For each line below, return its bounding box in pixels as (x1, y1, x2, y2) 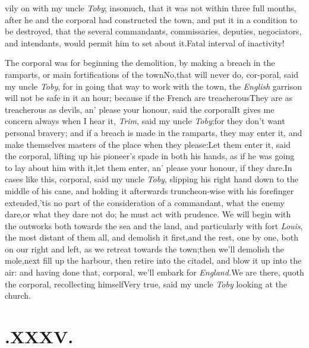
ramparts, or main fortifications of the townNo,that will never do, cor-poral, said (5, 68, 299, 80)
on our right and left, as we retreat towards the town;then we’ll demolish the (5, 242, 284, 255)
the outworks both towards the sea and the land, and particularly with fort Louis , (5, 219, 303, 232)
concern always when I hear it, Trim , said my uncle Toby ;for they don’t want (5, 115, 285, 127)
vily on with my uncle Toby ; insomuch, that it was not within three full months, (5, 2, 297, 14)
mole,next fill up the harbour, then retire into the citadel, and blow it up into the (5, 254, 302, 267)
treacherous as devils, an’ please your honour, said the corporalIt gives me (5, 103, 275, 115)
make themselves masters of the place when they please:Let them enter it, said (5, 138, 291, 150)
